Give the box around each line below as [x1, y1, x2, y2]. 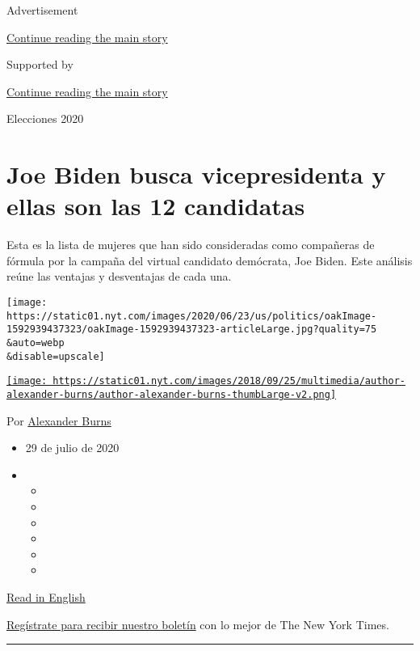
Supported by [6, 56, 73, 73]
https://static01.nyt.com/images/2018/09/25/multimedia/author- [52, 375, 405, 387]
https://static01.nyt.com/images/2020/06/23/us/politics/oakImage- [6, 310, 377, 322]
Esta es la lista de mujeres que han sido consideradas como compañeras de [6, 236, 375, 253]
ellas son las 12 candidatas [6, 189, 305, 222]
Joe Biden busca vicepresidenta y [6, 158, 386, 191]
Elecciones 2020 [6, 110, 84, 127]
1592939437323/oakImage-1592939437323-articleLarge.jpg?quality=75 [6, 323, 377, 336]
